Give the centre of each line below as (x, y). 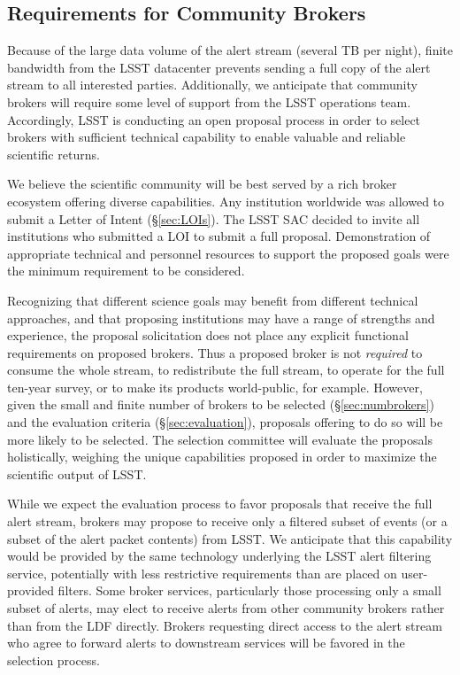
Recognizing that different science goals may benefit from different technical (213, 300)
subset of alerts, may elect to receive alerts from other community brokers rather (226, 608)
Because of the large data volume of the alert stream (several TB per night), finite (230, 50)
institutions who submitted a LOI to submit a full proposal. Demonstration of (219, 236)
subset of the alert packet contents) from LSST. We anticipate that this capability (230, 538)
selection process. (54, 659)
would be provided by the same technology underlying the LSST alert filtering (219, 556)
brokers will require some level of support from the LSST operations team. (209, 101)
